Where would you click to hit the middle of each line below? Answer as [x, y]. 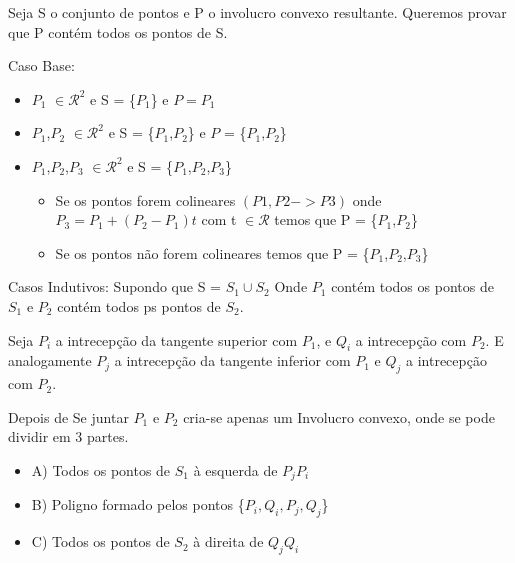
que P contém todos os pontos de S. [118, 31]
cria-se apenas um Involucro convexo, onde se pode [339, 416]
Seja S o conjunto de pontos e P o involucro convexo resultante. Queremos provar [257, 12]
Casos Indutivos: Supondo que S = [114, 286]
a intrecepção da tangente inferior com [232, 360]
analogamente [50, 360]
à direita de [228, 541]
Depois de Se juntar [68, 416]
